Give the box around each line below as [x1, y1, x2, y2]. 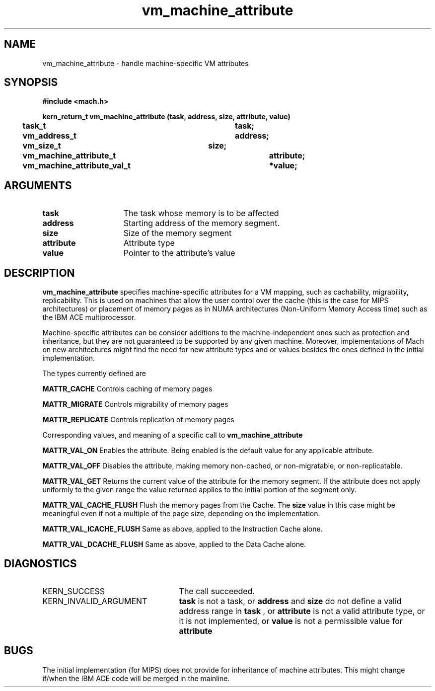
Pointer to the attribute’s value [123, 248, 235, 258]
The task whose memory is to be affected [123, 208, 279, 219]
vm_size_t [22, 141, 61, 151]
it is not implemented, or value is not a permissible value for [179, 615, 403, 626]
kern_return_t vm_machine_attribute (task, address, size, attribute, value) [42, 112, 290, 121]
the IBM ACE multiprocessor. [42, 313, 136, 322]
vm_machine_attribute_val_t [22, 160, 131, 171]
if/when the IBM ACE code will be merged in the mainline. [42, 674, 230, 683]
